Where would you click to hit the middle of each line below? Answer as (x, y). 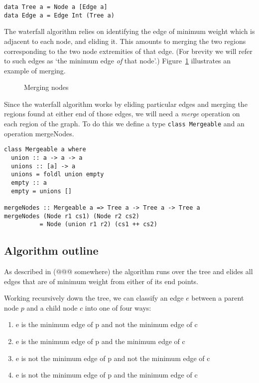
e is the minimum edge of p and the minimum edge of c (100, 341)
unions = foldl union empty (58, 175)
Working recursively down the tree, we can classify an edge (94, 298)
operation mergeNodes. (39, 133)
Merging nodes (46, 87)
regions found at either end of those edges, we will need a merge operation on (122, 114)
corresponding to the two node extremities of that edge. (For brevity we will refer (128, 51)
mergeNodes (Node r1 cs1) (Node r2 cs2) (72, 216)
